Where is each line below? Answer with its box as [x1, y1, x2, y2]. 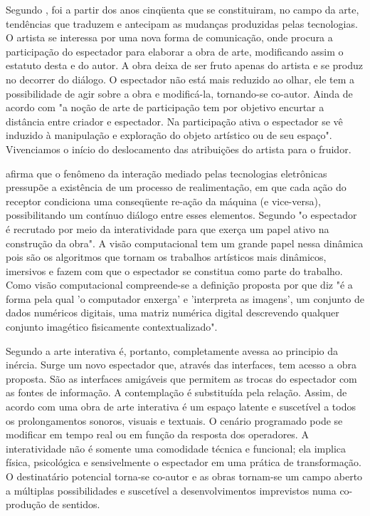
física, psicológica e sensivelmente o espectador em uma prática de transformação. [6, 455, 361, 470]
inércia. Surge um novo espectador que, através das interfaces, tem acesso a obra [6, 357, 356, 372]
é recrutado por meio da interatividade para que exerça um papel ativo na [6, 221, 329, 236]
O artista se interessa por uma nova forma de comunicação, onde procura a [6, 30, 333, 45]
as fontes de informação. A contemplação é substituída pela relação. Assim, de [6, 385, 347, 400]
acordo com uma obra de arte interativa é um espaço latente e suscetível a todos [6, 399, 356, 414]
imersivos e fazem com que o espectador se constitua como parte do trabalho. [6, 263, 343, 278]
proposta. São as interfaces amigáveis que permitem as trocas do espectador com [6, 371, 357, 386]
